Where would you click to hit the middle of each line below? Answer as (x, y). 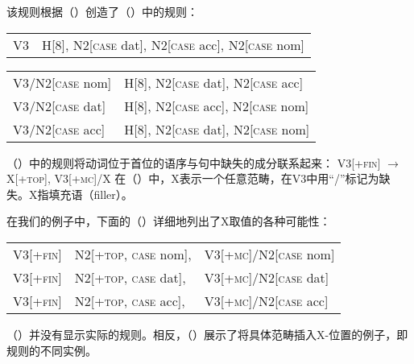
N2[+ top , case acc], (130, 300)
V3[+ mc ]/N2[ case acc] (266, 300)
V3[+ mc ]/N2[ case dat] (267, 277)
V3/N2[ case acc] (59, 129)
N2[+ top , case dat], (130, 277)
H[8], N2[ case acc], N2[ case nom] (217, 105)
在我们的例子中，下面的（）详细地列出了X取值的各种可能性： (169, 221)
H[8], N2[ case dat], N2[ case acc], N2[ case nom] (173, 44)
